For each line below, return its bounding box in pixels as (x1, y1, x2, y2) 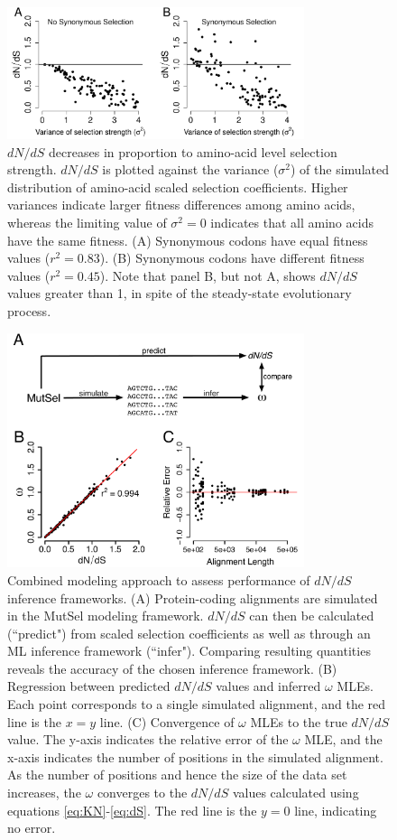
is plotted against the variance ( (102, 160, 279, 179)
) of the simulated (291, 160, 389, 179)
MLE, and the (304, 730, 383, 749)
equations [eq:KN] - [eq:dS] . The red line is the (7, 800, 257, 819)
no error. (7, 818, 56, 837)
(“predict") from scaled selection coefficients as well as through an (7, 623, 371, 642)
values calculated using (232, 783, 359, 802)
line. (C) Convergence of (99, 712, 235, 731)
